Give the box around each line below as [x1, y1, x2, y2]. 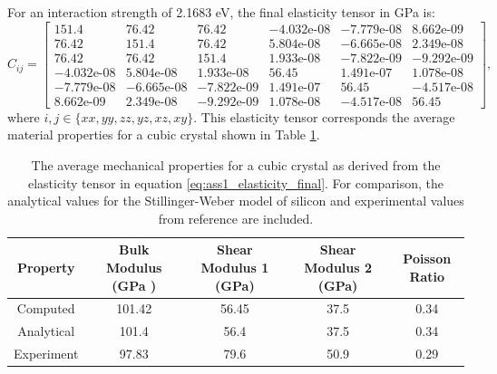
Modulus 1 [200, 257, 269, 276]
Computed [16, 299, 75, 318]
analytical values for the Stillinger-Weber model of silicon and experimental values [7, 191, 464, 210]
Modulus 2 [304, 257, 373, 276]
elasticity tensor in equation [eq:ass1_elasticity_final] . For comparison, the [27, 173, 444, 192]
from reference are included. [158, 208, 314, 227]
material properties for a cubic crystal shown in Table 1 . [7, 125, 320, 144]
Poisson [403, 249, 452, 268]
